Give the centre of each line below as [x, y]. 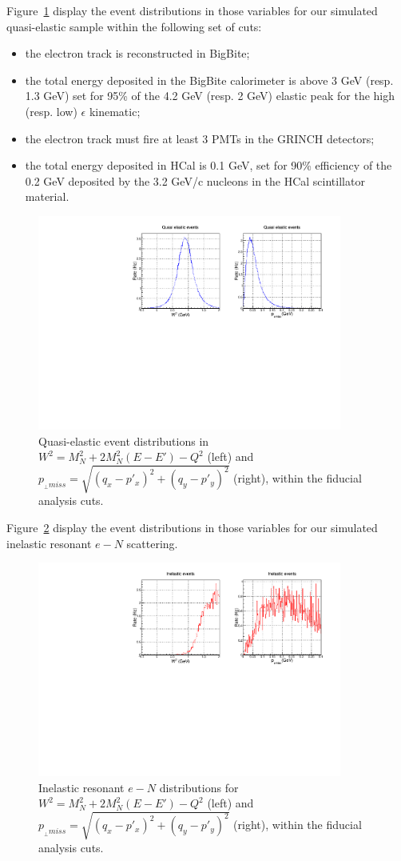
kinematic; [115, 111]
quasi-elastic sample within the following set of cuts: [134, 26]
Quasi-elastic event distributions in [124, 441]
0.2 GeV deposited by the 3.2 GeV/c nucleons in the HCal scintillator [195, 180]
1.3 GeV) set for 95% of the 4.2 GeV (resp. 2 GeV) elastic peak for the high [210, 96]
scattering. [152, 543]
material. [47, 196]
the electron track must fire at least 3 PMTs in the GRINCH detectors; [200, 138]
